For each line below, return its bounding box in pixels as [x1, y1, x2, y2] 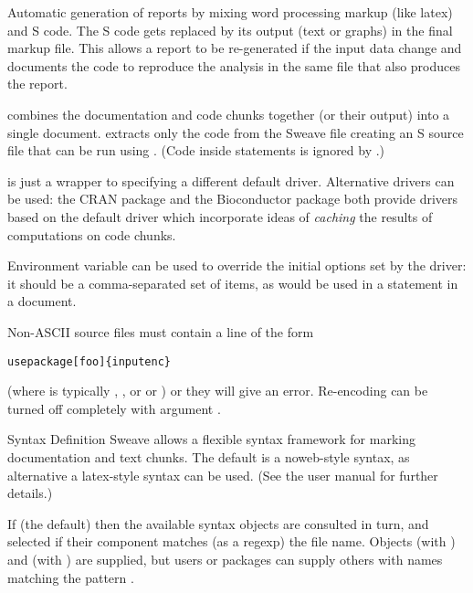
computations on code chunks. [7, 225, 176, 244]
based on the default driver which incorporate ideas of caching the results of [7, 206, 433, 226]
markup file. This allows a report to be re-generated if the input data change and [7, 38, 462, 58]
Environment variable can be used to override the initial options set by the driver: [7, 256, 467, 275]
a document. [7, 291, 77, 311]
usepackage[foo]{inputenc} [7, 355, 171, 368]
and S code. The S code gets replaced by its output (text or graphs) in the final [7, 20, 453, 39]
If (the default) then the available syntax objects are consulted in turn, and [7, 514, 429, 533]
